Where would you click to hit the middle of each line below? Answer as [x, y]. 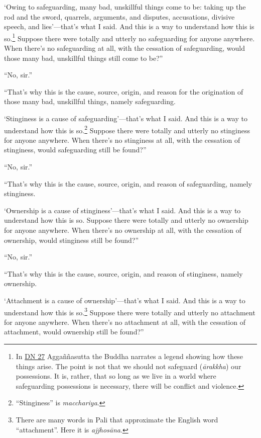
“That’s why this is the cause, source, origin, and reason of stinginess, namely [123, 273]
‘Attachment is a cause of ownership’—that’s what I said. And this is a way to [125, 300]
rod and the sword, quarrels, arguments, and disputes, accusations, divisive [119, 16]
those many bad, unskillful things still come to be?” [84, 58]
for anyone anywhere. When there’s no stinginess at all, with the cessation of [122, 140]
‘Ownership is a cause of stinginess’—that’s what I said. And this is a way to [122, 210]
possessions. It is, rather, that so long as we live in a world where [116, 376]
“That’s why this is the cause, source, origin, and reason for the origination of [124, 91]
